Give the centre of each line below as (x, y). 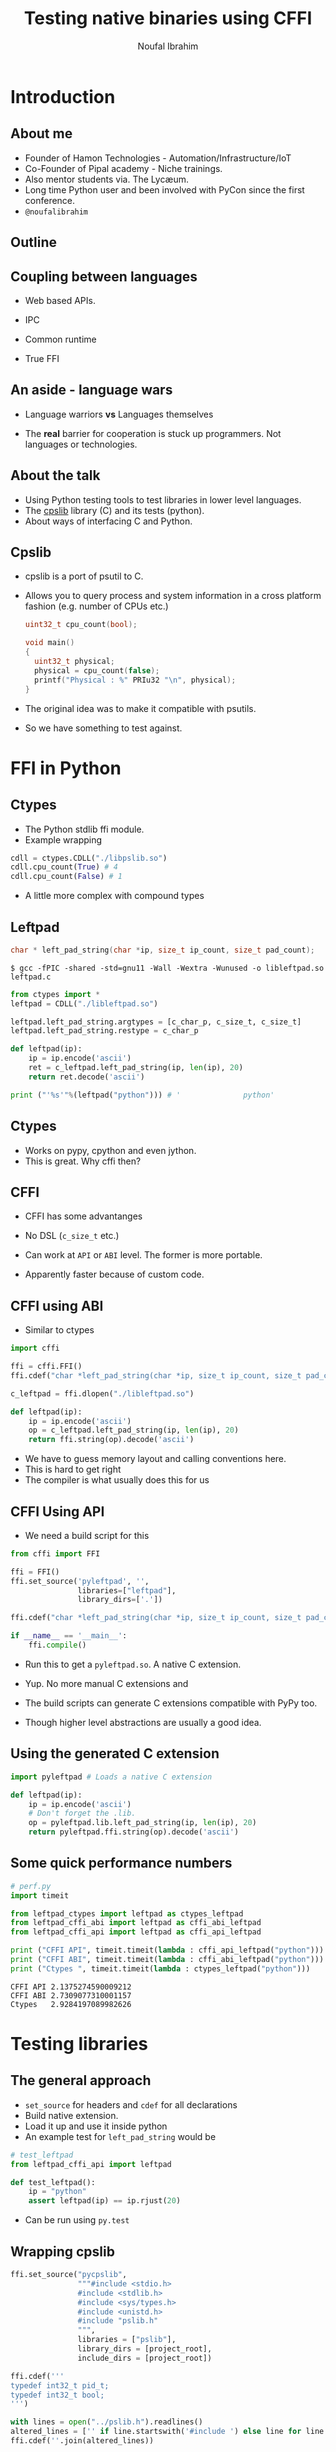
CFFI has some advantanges (83, 1216)
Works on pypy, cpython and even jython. (110, 1150)
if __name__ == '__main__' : (69, 1636)
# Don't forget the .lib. (82, 1813)
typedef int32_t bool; (57, 2395)
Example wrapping (63, 839)
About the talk (55, 475)
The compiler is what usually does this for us (117, 1480)
